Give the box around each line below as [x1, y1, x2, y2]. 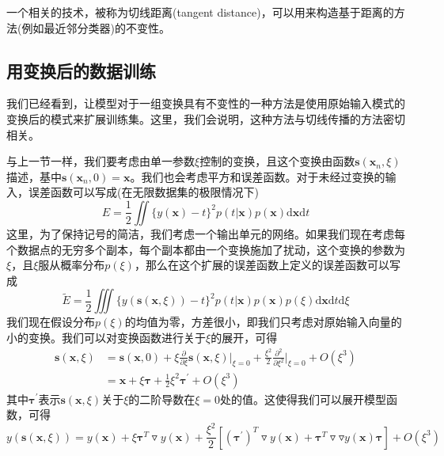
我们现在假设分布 [6, 313, 95, 330]
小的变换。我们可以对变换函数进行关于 [6, 329, 206, 345]
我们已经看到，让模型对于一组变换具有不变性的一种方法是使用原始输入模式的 [6, 95, 405, 112]
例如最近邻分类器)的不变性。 [21, 19, 170, 36]
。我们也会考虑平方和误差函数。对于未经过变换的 [130, 168, 385, 184]
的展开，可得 [211, 329, 278, 345]
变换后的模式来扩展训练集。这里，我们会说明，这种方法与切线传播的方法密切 [6, 110, 405, 127]
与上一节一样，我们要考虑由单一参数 [6, 153, 195, 169]
